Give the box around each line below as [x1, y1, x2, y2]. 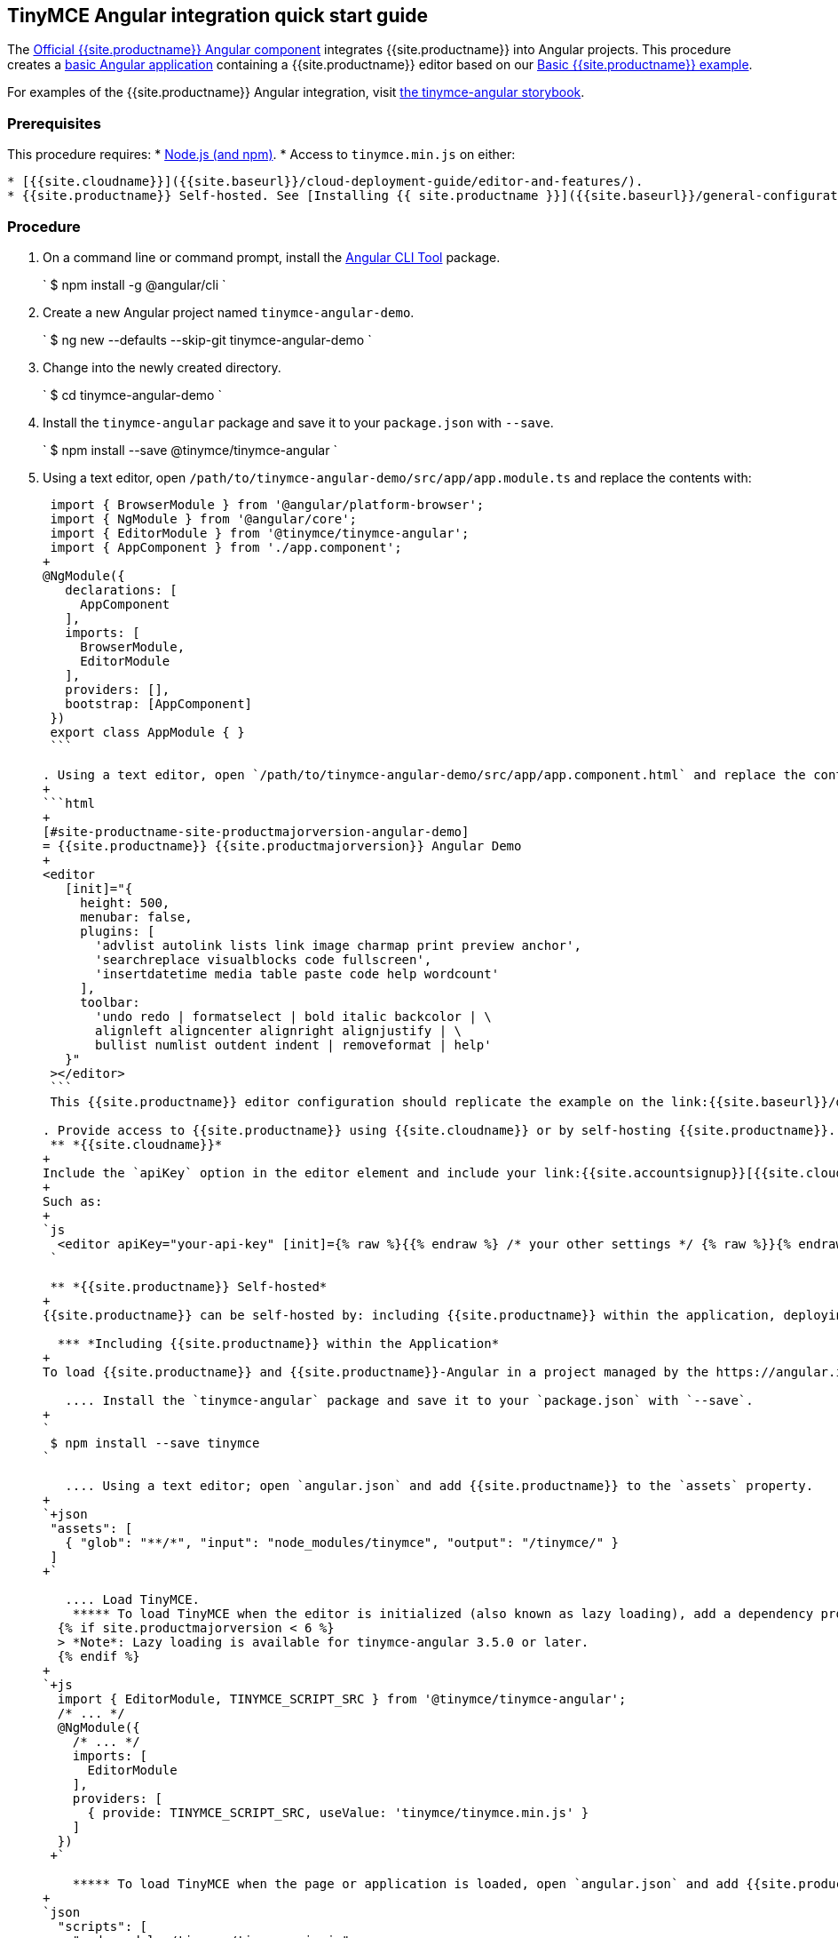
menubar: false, [80, 909, 193, 924]
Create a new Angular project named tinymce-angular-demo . [43, 304, 415, 320]
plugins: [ [80, 923, 155, 938]
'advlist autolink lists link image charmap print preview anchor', [95, 937, 581, 953]
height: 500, [80, 895, 170, 910]
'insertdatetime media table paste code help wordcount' [95, 966, 500, 981]
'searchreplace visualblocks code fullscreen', [95, 952, 432, 967]
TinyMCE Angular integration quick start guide [7, 4, 428, 27]
